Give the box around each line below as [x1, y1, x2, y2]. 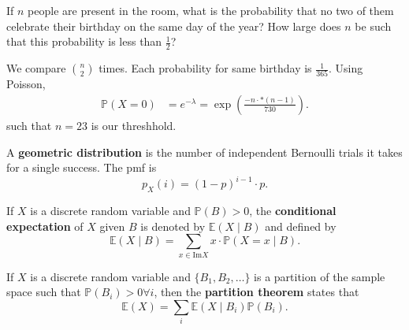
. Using [328, 60, 363, 76]
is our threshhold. [91, 117, 177, 133]
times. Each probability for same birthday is [99, 60, 312, 76]
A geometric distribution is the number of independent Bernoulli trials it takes [6, 143, 403, 160]
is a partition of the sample [254, 268, 385, 284]
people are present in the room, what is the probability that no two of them [28, 2, 394, 18]
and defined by [265, 217, 336, 234]
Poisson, [6, 76, 46, 92]
